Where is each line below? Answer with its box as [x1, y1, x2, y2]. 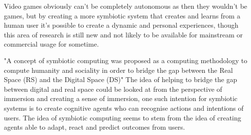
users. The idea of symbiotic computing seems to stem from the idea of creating [4, 112, 241, 122]
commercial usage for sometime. [4, 39, 99, 49]
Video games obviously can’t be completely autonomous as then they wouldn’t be [4, 1, 248, 11]
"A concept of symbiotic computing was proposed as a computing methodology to [4, 55, 248, 65]
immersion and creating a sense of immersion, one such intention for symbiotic [4, 93, 238, 103]
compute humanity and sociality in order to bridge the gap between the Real [4, 65, 233, 75]
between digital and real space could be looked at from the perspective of [4, 84, 222, 94]
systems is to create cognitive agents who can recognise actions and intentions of [4, 102, 244, 113]
